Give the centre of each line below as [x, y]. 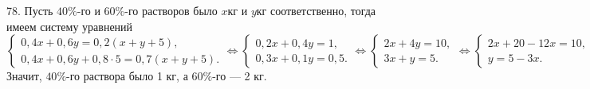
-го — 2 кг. [240, 76]
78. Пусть [30, 10]
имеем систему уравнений [70, 26]
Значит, [24, 76]
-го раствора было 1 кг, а [127, 76]
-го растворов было [171, 10]
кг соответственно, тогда [316, 10]
